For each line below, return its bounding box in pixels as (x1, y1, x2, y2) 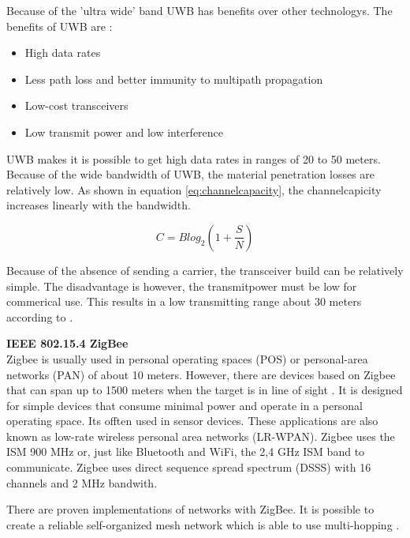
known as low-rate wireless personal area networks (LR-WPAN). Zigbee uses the (6, 427, 395, 444)
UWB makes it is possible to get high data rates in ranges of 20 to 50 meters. (6, 150, 381, 167)
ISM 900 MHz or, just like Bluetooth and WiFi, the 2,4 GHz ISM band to (6, 443, 365, 460)
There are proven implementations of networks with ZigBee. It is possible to (6, 501, 375, 517)
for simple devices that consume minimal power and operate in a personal (6, 397, 363, 413)
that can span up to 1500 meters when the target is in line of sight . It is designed (6, 382, 403, 398)
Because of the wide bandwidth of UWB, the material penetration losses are (6, 166, 375, 182)
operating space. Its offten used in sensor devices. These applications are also (6, 412, 378, 429)
